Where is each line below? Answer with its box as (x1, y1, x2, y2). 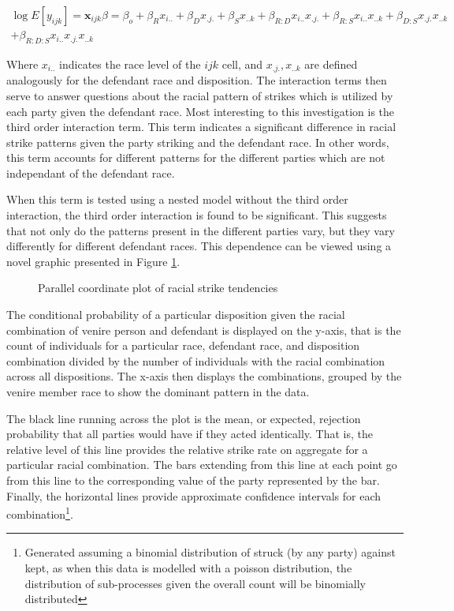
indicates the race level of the (59, 55, 201, 72)
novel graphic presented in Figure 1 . (6, 253, 180, 269)
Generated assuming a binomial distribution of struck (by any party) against (24, 544, 396, 560)
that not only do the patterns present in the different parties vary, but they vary (6, 222, 395, 238)
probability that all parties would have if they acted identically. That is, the (6, 425, 373, 442)
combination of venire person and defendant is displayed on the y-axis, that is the (6, 321, 401, 338)
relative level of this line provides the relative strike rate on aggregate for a (6, 440, 368, 457)
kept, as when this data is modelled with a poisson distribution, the (24, 560, 352, 575)
